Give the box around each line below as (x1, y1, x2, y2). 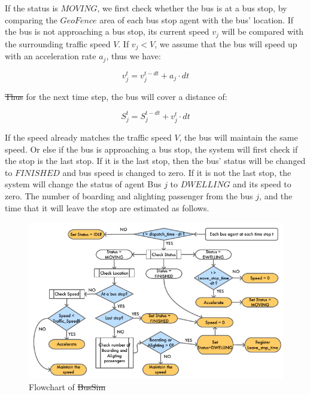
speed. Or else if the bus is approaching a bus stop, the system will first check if (5, 142, 298, 155)
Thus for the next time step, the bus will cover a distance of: (5, 90, 227, 102)
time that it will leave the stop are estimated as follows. (5, 201, 209, 214)
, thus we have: (106, 50, 161, 62)
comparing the (5, 13, 57, 26)
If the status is (5, 2, 58, 14)
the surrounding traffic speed (5, 37, 111, 50)
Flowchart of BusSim (29, 381, 106, 393)
